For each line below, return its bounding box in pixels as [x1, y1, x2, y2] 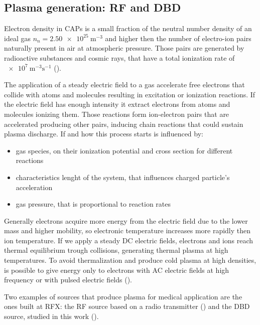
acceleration [16, 182, 53, 192]
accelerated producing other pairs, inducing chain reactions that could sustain [4, 118, 243, 129]
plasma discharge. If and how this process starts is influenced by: [4, 128, 203, 139]
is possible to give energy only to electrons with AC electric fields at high [4, 264, 229, 275]
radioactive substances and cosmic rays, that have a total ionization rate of [4, 52, 235, 63]
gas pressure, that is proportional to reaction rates [16, 199, 171, 209]
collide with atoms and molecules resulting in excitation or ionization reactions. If [4, 89, 255, 99]
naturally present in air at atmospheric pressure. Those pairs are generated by [4, 43, 244, 53]
